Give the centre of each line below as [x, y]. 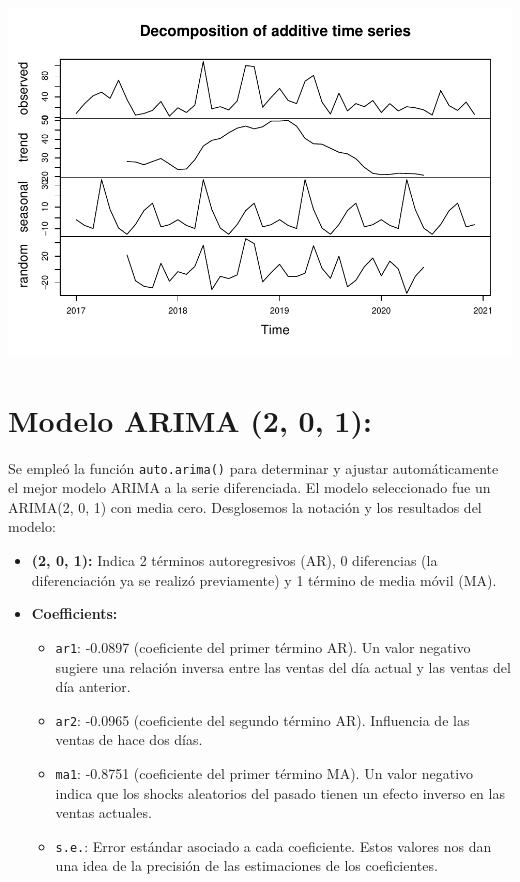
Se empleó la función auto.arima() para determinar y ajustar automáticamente [253, 467]
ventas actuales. [103, 812]
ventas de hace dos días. [129, 739]
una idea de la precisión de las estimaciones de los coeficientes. [246, 865]
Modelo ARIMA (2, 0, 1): [190, 419]
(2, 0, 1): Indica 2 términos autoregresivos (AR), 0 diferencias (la [234, 560]
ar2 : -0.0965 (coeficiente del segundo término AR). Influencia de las [262, 719]
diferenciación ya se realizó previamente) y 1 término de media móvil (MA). [264, 579]
